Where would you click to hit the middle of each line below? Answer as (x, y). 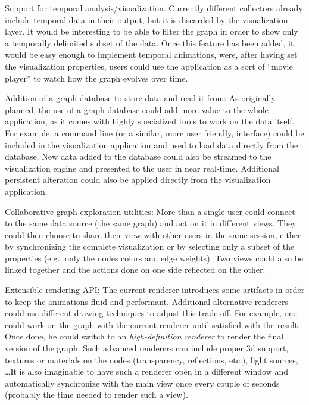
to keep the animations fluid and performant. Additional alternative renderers (147, 301)
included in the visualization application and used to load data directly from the (152, 144)
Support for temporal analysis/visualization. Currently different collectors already (154, 8)
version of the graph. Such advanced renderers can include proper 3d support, (147, 348)
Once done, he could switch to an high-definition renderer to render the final (144, 336)
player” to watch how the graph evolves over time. (96, 78)
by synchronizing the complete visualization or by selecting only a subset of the (150, 246)
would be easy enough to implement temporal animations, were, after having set (151, 54)
